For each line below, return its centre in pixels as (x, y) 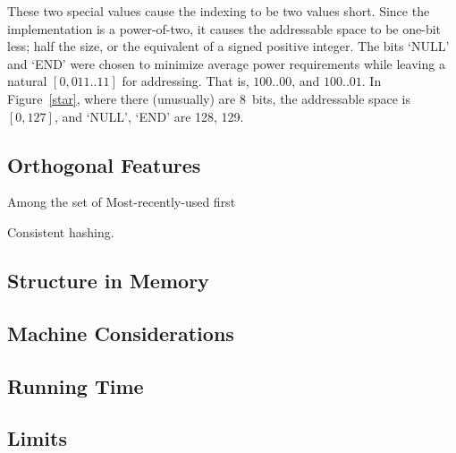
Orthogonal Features (104, 164)
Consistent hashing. (61, 231)
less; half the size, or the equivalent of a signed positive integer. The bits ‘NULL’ (228, 46)
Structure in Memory (108, 280)
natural (27, 81)
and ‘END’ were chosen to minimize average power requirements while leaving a (226, 63)
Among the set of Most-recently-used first (122, 202)
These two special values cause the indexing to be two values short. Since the (219, 11)
